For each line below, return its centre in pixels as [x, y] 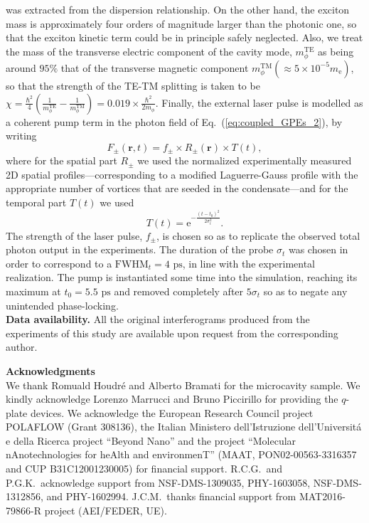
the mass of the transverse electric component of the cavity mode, [149, 51]
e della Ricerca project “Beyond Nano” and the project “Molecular [151, 440]
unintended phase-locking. [62, 305]
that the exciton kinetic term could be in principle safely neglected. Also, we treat [184, 37]
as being [336, 51]
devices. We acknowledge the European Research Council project [172, 412]
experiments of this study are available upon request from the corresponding [172, 333]
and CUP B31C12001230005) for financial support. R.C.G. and [144, 469]
